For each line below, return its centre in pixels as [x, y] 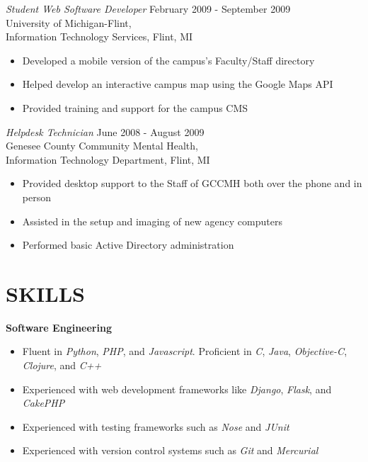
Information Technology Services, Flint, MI [99, 36]
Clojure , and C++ [62, 365]
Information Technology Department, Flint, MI [108, 159]
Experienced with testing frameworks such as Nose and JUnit [156, 426]
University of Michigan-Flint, [69, 22]
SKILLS [45, 293]
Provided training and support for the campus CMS [135, 107]
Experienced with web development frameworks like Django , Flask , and [177, 389]
